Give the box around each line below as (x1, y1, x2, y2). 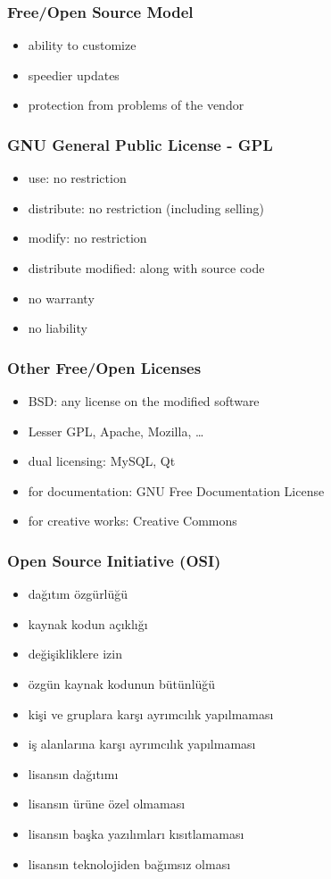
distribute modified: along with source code (28, 259, 265, 277)
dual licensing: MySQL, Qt (28, 452, 176, 470)
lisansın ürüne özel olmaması (28, 794, 186, 813)
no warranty (28, 288, 95, 307)
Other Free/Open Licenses (7, 356, 202, 378)
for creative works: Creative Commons (28, 511, 237, 530)
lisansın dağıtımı (28, 764, 119, 783)
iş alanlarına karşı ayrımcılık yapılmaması (28, 734, 256, 753)
